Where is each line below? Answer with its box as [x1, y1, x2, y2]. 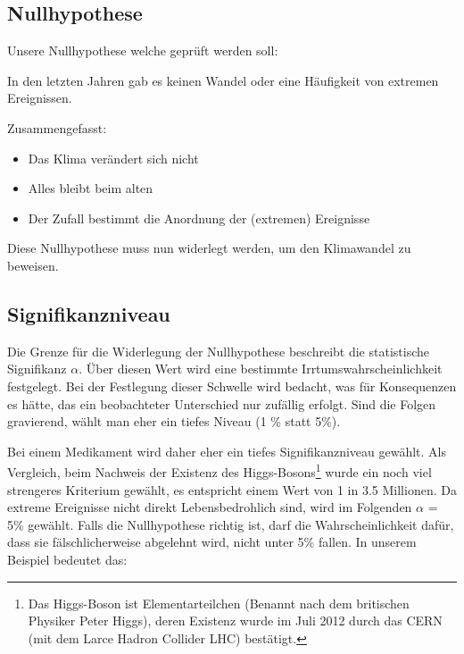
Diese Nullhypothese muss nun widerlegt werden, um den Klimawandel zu [7, 239, 411, 257]
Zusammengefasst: [7, 118, 107, 137]
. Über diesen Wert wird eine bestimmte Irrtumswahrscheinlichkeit [79, 359, 443, 378]
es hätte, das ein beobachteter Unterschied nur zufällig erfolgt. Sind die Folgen [7, 394, 436, 413]
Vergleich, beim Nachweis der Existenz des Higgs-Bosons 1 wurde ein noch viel [7, 460, 432, 481]
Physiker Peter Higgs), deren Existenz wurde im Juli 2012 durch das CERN [28, 611, 443, 630]
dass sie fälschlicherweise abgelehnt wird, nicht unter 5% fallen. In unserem [7, 532, 417, 551]
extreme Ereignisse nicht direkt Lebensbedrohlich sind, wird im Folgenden [7, 498, 412, 516]
